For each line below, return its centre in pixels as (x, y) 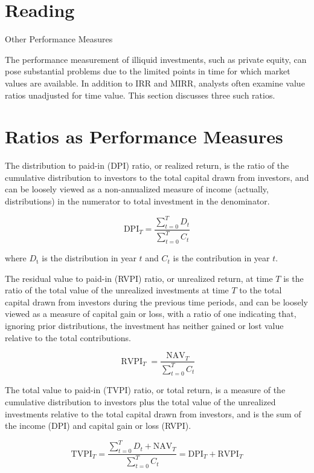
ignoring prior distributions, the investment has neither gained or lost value (144, 326)
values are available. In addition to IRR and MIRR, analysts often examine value (155, 83)
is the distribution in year (89, 258)
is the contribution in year (221, 258)
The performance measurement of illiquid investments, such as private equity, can (156, 59)
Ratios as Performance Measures (144, 136)
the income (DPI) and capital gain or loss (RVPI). (98, 426)
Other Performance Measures (59, 39)
